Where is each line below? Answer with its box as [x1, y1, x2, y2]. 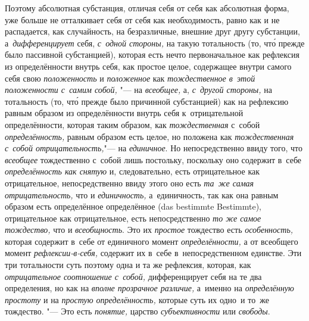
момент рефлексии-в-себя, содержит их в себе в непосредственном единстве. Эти [5, 247, 302, 259]
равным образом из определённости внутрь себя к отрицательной [5, 107, 244, 119]
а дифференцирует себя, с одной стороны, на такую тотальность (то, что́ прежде [5, 36, 305, 49]
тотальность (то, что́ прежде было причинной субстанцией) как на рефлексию [5, 95, 289, 107]
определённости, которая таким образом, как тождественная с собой [5, 118, 260, 130]
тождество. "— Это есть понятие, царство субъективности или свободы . [5, 305, 270, 317]
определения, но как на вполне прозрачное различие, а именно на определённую [5, 282, 294, 294]
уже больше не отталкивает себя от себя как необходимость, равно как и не [5, 13, 280, 26]
